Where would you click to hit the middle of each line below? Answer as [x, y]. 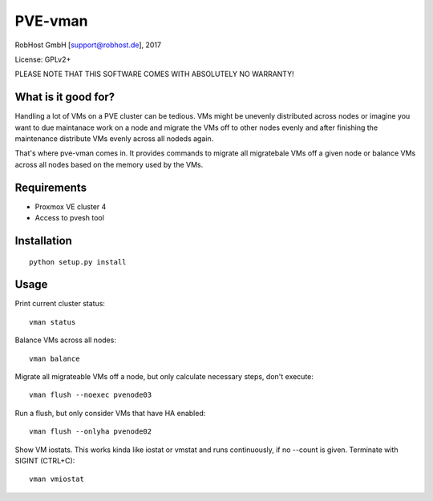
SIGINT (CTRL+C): [45, 460]
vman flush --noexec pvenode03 [91, 395]
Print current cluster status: [60, 304]
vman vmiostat [57, 479]
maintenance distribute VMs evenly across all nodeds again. [114, 139]
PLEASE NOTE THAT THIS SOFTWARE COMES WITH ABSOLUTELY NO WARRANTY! [154, 74]
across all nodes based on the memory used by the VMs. [109, 164]
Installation [43, 240]
